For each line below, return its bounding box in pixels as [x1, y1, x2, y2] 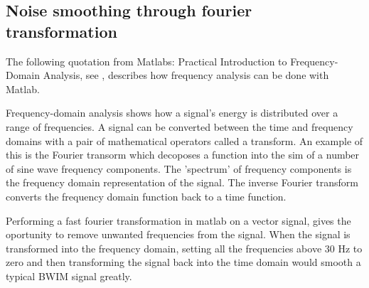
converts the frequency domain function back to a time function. [6, 188, 287, 203]
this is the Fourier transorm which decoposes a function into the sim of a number [6, 147, 360, 162]
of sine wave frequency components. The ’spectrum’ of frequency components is [6, 161, 352, 176]
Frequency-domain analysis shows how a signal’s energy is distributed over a [6, 105, 338, 120]
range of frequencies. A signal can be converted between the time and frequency [6, 119, 353, 134]
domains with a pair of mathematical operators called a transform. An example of [6, 133, 363, 148]
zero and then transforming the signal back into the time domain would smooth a [6, 255, 361, 270]
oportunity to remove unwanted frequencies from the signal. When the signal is [6, 227, 351, 242]
